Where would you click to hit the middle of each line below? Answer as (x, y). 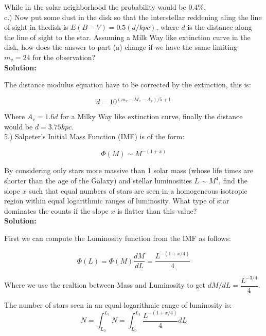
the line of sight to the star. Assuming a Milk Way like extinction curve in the (127, 37)
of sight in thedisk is (36, 27)
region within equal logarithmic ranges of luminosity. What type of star (117, 201)
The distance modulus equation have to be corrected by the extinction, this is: (128, 85)
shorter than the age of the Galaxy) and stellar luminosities (98, 181)
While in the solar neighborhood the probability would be (95, 7)
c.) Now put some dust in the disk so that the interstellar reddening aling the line (133, 17)
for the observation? (64, 57)
